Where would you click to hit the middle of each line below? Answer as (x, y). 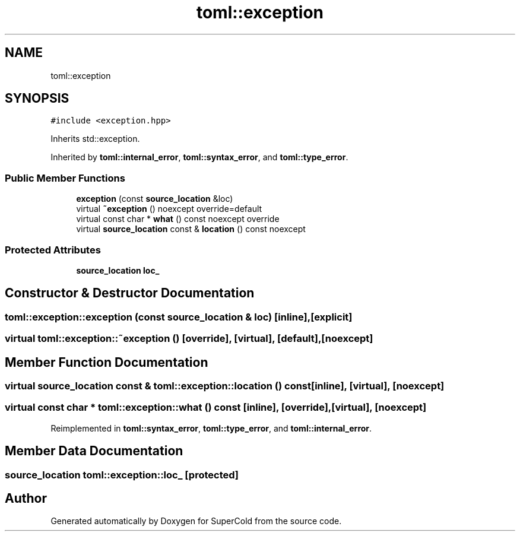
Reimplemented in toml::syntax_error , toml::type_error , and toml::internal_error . (211, 428)
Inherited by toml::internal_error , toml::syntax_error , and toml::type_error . (199, 157)
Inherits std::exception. (95, 139)
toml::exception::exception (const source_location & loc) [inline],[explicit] (179, 317)
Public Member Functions (65, 178)
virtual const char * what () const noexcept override (178, 219)
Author (26, 499)
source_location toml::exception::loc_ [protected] (122, 475)
